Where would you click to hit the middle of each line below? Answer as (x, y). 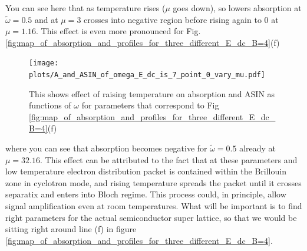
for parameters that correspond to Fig (150, 105)
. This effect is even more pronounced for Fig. (118, 31)
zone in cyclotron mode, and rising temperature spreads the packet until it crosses (153, 182)
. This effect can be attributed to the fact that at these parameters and (169, 159)
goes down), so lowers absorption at (237, 8)
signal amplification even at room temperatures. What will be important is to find (154, 206)
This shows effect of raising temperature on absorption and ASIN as (152, 93)
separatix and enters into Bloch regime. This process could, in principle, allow (146, 194)
